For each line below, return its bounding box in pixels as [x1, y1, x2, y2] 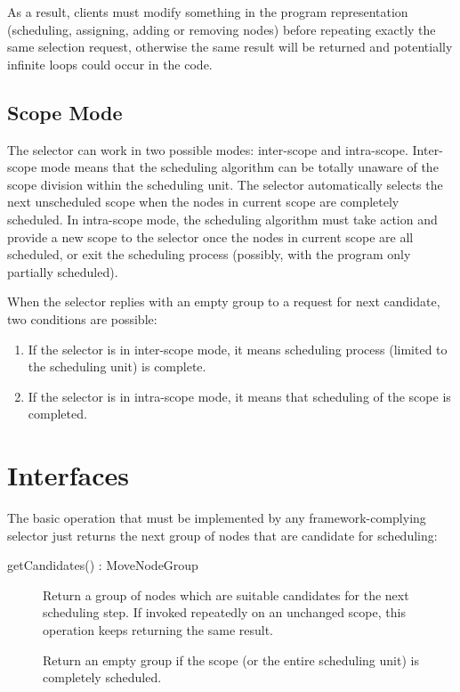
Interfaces [7, 457, 130, 493]
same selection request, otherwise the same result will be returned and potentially [7, 37, 453, 56]
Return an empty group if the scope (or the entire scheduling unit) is [43, 650, 419, 669]
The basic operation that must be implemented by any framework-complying [7, 509, 426, 527]
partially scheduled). [7, 262, 118, 281]
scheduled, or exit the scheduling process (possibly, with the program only [7, 245, 411, 264]
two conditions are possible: [7, 309, 157, 328]
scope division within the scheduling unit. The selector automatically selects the [7, 175, 443, 193]
